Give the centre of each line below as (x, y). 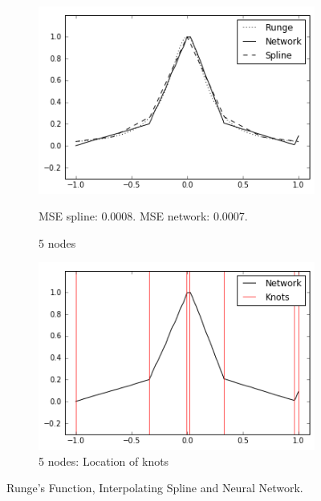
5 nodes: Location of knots (104, 461)
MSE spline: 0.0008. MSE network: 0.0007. (143, 216)
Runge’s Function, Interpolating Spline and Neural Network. (155, 488)
